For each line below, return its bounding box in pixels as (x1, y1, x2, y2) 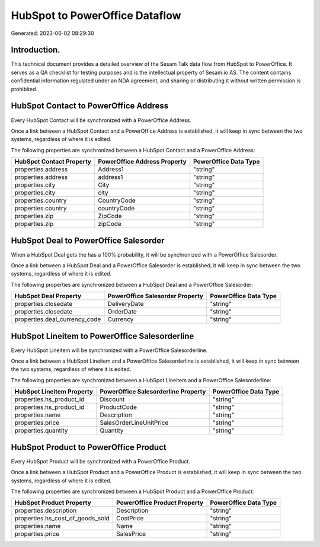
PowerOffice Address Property (98, 158, 187, 166)
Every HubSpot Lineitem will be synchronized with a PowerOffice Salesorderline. (11, 347, 208, 354)
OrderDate (107, 308, 137, 316)
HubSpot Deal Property (14, 292, 82, 300)
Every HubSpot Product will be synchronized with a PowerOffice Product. (11, 458, 191, 465)
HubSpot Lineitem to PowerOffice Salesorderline (11, 331, 194, 341)
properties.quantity (14, 427, 68, 435)
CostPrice (116, 514, 144, 523)
